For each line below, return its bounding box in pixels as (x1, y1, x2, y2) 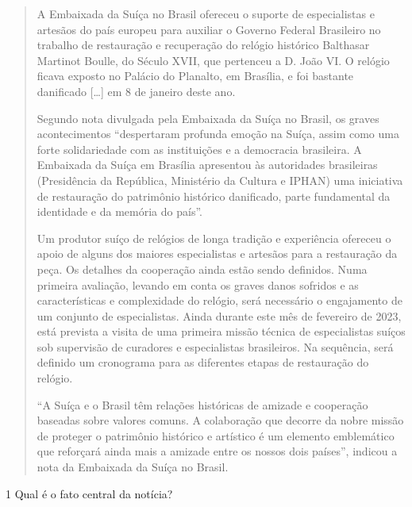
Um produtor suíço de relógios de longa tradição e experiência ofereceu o (37, 229, 391, 246)
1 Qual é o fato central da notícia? (6, 485, 173, 501)
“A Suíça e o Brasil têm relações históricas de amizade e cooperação (37, 396, 368, 413)
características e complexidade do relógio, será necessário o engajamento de (37, 292, 402, 309)
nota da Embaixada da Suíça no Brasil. (37, 459, 229, 475)
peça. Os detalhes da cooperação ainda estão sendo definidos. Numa (37, 260, 368, 277)
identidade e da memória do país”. (37, 203, 202, 220)
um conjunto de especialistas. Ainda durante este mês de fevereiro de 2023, (37, 307, 402, 324)
